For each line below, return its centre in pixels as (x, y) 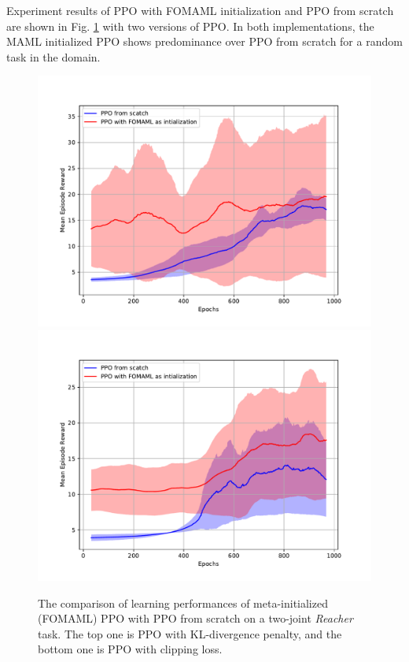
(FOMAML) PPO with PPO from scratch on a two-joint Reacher (195, 618)
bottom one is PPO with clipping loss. (130, 649)
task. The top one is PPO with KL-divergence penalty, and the (190, 633)
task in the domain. (53, 56)
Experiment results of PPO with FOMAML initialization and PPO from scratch (200, 10)
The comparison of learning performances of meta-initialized (183, 602)
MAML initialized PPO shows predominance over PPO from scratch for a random (204, 41)
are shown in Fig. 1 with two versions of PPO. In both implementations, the (190, 26)
